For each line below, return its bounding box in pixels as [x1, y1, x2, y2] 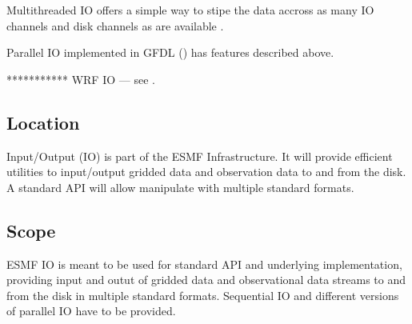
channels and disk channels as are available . [6, 17, 224, 34]
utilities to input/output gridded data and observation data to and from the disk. [6, 163, 406, 180]
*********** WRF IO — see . [6, 70, 155, 87]
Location [6, 110, 80, 134]
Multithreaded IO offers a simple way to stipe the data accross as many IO [6, 2, 374, 18]
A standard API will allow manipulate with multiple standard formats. [6, 178, 354, 195]
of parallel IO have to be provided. [6, 302, 176, 319]
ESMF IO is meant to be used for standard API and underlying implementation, [6, 255, 402, 272]
